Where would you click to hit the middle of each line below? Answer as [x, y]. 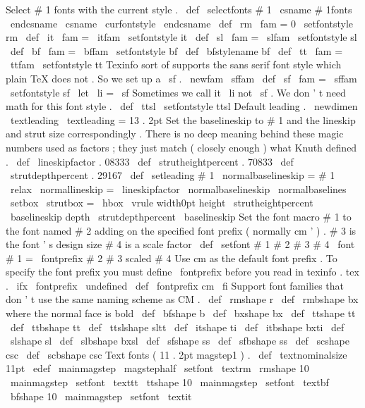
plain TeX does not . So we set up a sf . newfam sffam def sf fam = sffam [181, 78]
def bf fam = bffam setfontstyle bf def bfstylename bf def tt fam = [176, 50]
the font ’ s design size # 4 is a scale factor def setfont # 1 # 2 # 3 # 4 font [180, 244]
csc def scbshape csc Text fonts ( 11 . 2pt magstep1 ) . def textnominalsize [176, 354]
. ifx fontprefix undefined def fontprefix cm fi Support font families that [175, 285]
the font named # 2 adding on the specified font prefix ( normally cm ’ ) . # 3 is [181, 230]
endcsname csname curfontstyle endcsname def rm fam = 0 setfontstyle [182, 23]
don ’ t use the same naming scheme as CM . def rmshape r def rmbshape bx [182, 299]
